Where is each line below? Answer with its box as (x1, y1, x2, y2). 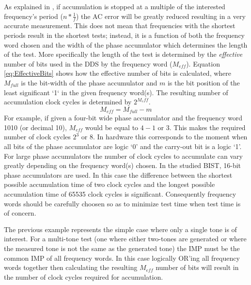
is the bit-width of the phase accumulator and (21, 77, 157, 87)
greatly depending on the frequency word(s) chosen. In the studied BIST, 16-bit (4, 160, 241, 170)
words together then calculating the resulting (4, 262, 138, 272)
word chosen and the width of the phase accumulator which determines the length (4, 39, 248, 50)
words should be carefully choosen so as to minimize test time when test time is (4, 198, 241, 208)
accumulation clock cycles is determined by (4, 97, 132, 107)
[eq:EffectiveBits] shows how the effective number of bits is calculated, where (4, 68, 232, 78)
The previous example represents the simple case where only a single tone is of (4, 224, 237, 234)
